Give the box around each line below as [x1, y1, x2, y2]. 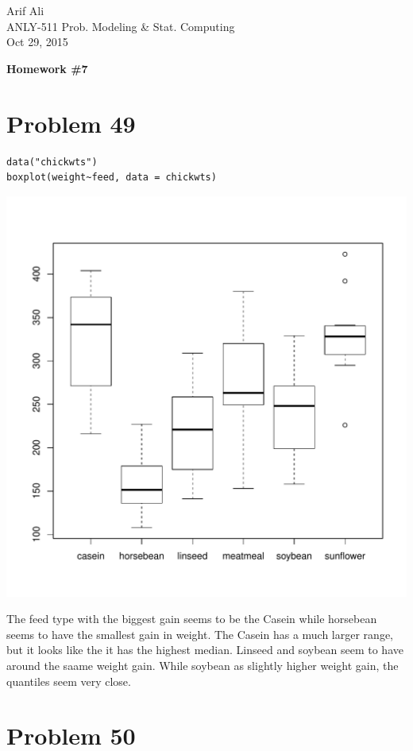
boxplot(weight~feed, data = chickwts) [6, 172, 217, 184]
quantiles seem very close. [6, 672, 131, 689]
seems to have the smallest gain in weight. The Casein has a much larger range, [6, 625, 393, 642]
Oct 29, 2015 [6, 33, 68, 50]
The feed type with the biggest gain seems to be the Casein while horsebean [6, 610, 377, 627]
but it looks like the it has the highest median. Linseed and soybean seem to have [6, 641, 403, 658]
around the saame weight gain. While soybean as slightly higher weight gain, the [6, 657, 399, 674]
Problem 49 [6, 106, 136, 139]
